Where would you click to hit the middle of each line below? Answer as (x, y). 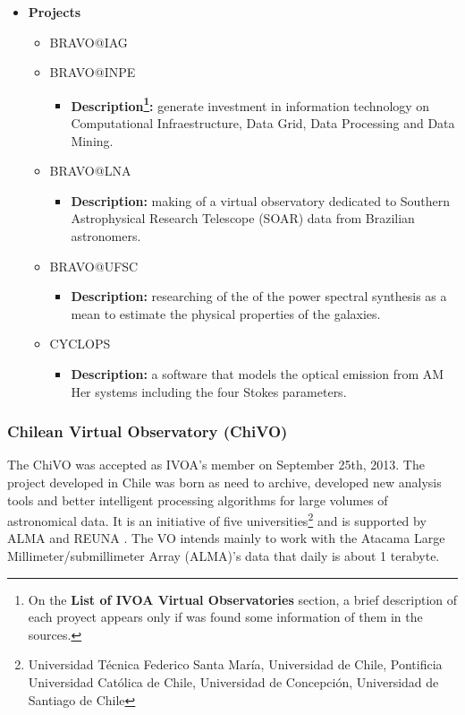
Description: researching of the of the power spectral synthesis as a (259, 296)
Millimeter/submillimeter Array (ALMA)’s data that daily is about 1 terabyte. (224, 556)
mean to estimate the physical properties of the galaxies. (226, 313)
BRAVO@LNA (90, 171)
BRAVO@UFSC (94, 266)
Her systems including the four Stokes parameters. (209, 391)
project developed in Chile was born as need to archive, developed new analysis (224, 482)
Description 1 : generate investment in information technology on (250, 104)
